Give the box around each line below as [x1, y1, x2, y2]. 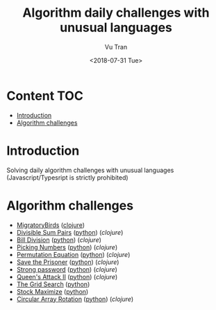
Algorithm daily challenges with [22, 5, 210, 21]
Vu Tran [104, 42, 128, 51]
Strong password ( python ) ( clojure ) [16, 265, 117, 273]
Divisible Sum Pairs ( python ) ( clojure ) [16, 228, 124, 236]
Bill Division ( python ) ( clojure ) [16, 235, 102, 244]
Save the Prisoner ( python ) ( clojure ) [16, 258, 119, 266]
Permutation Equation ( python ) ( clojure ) [16, 250, 131, 258]
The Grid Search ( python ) [16, 280, 90, 288]
